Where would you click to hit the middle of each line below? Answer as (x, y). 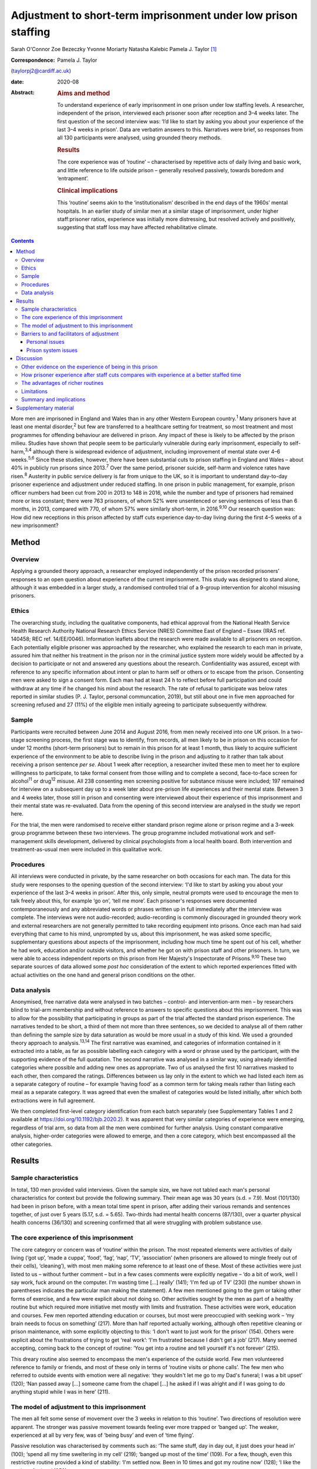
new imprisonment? (35, 525)
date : (17, 82)
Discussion (29, 358)
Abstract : (23, 92)
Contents (23, 240)
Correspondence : (33, 60)
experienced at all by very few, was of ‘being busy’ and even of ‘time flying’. (102, 1435)
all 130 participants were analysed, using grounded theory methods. (139, 137)
